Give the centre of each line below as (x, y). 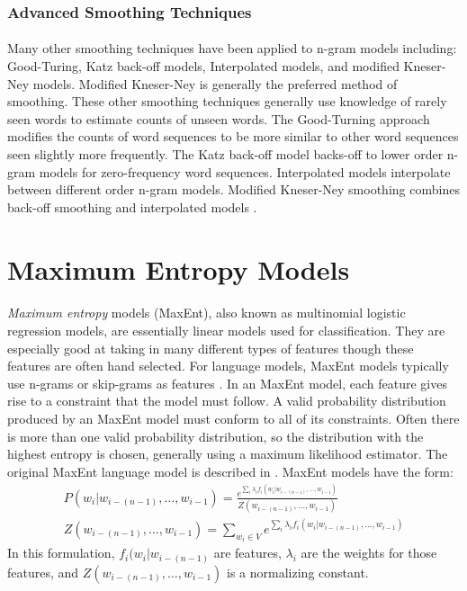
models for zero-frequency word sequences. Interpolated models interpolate (245, 171)
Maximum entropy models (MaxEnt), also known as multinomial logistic (207, 313)
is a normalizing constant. (298, 572)
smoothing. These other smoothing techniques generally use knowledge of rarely (227, 101)
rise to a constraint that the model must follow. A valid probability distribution (227, 401)
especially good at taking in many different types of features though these (211, 348)
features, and (43, 572)
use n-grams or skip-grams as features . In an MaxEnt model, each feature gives (227, 383)
